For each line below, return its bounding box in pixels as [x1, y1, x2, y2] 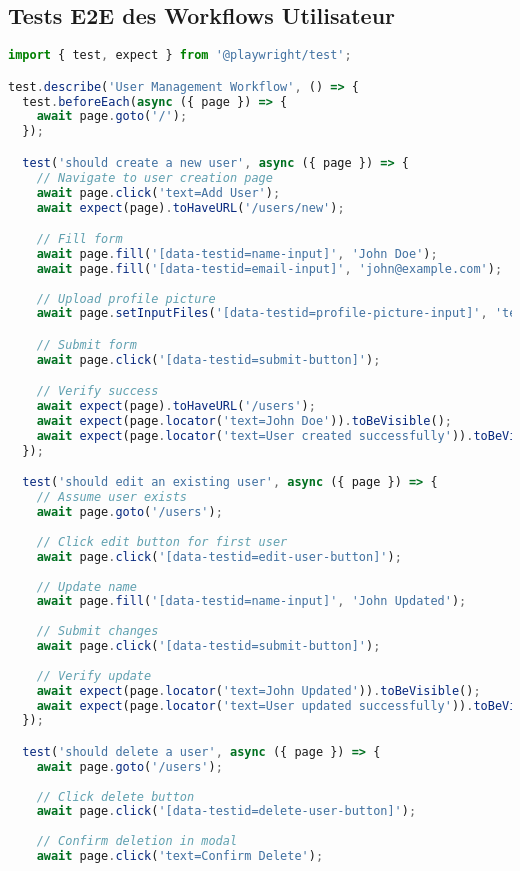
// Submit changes [36, 624, 159, 639]
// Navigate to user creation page [36, 170, 273, 185]
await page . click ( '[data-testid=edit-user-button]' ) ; [36, 549, 402, 564]
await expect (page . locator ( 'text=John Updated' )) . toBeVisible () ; [36, 683, 481, 698]
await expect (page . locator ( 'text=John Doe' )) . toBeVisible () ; [36, 414, 452, 429]
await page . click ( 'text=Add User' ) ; [36, 185, 281, 200]
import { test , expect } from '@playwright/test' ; [8, 48, 352, 63]
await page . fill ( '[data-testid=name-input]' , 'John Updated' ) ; [36, 594, 467, 609]
